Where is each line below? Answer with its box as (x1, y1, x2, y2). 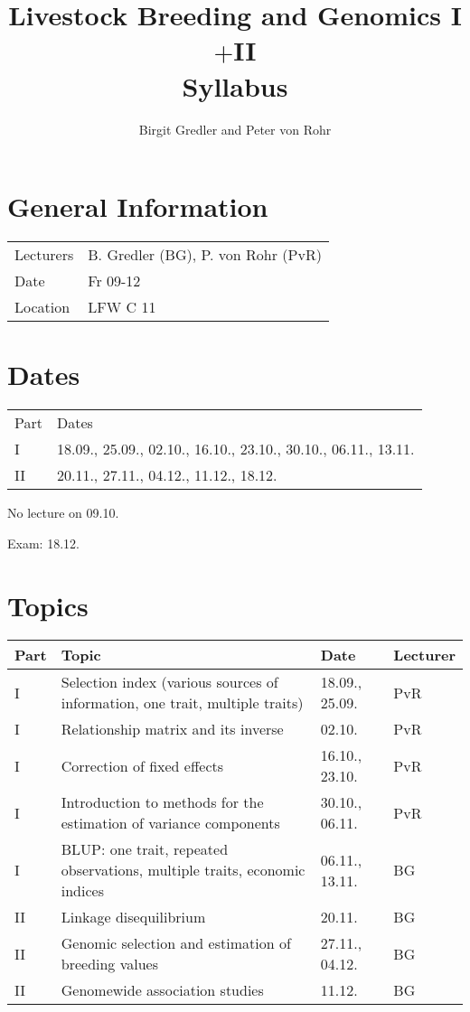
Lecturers (14, 244, 74, 266)
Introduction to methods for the (61, 792, 264, 813)
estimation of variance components (61, 812, 280, 834)
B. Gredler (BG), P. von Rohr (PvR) (88, 244, 322, 266)
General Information (7, 188, 268, 225)
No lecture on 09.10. (7, 503, 119, 522)
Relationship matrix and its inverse (61, 718, 284, 740)
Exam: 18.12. (7, 533, 80, 552)
